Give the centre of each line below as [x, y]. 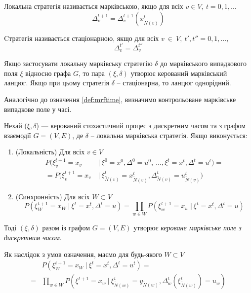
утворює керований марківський [179, 73]
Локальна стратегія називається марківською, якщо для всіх [94, 6]
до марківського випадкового [203, 63]
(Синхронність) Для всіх [53, 196]
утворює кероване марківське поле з [188, 228]
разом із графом [66, 228]
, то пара [92, 73]
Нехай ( [16, 126]
